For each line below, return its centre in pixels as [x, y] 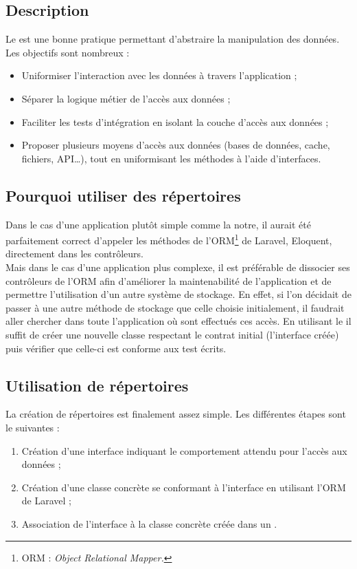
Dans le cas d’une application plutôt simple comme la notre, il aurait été [158, 224]
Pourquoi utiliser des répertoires [123, 195]
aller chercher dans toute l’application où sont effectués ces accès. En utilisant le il [178, 321]
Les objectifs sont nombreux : [68, 52]
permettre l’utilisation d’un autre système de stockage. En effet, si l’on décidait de [178, 294]
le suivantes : [33, 427]
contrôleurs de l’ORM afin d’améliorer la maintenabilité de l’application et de [169, 280]
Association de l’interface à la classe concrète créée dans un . [149, 523]
